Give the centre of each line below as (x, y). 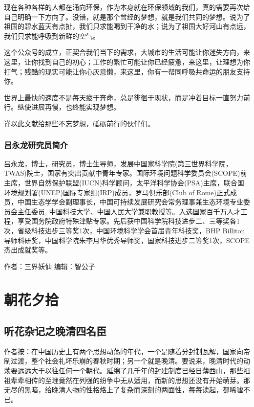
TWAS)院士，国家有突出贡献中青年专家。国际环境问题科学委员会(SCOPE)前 (126, 173)
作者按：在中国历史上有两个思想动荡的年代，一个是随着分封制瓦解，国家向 (124, 351)
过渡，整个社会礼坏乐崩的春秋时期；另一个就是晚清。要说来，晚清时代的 (127, 361)
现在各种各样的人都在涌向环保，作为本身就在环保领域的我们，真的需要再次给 (127, 7)
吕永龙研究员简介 (36, 145)
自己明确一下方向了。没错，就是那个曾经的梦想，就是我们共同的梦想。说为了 (127, 16)
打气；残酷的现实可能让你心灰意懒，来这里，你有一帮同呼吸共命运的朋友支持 (127, 71)
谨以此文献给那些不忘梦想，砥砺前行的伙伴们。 (79, 123)
